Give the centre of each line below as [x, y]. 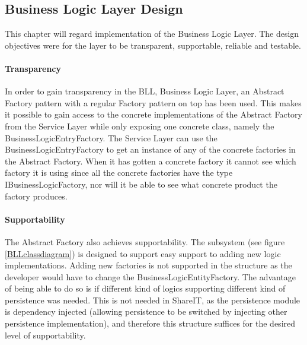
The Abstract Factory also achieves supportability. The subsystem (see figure [145, 241]
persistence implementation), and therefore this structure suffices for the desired [150, 323]
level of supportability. [45, 335]
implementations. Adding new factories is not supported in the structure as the [148, 265]
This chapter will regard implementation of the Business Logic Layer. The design [152, 34]
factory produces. [36, 196]
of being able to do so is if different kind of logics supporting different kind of [145, 288]
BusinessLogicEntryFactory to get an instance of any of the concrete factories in [150, 149]
